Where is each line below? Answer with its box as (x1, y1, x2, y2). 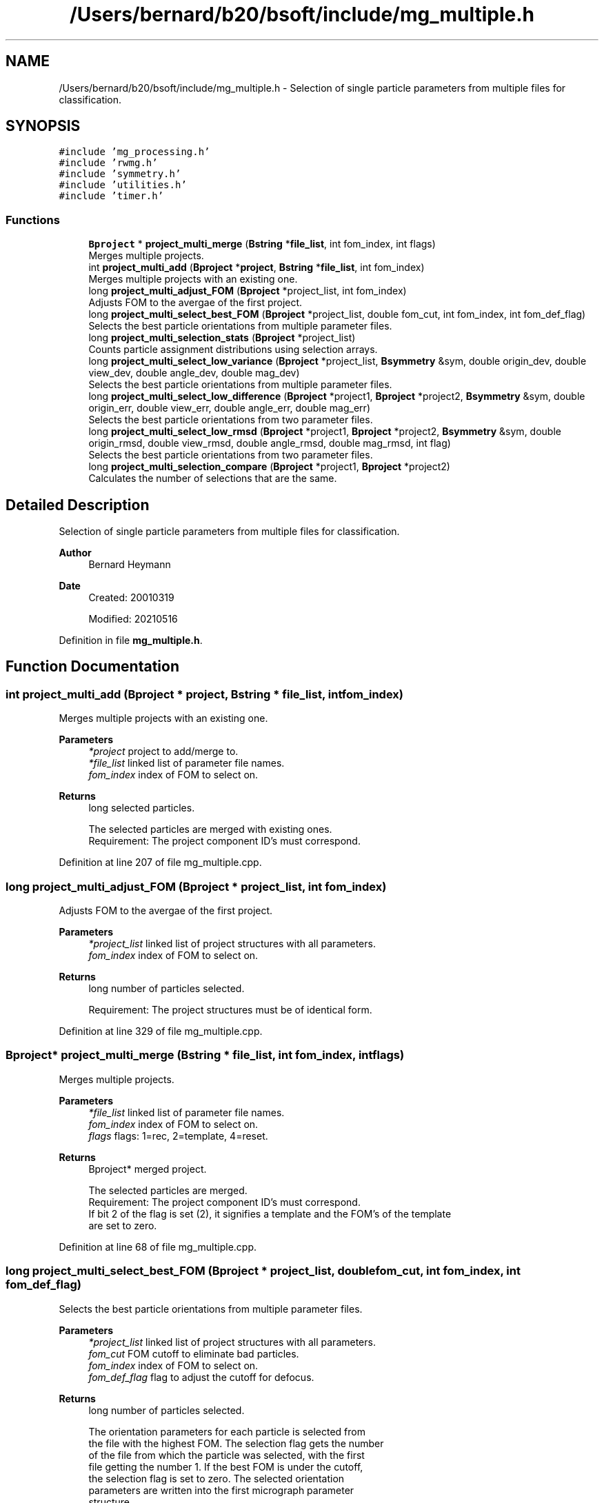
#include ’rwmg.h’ (59, 157, 158, 169)
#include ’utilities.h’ (59, 179, 187, 191)
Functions (6, 212, 60, 227)
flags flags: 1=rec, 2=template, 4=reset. (88, 1129, 268, 1142)
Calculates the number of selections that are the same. (88, 472, 337, 485)
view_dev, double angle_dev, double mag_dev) (88, 367, 300, 379)
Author (59, 547, 92, 559)
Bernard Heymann (88, 558, 171, 571)
